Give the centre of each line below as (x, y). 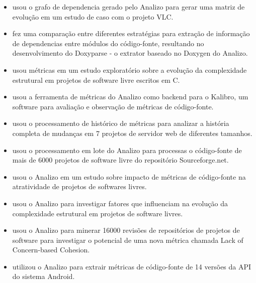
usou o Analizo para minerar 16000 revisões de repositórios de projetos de (126, 230)
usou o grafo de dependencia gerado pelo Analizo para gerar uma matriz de (129, 7)
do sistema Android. (44, 276)
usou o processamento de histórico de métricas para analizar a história (121, 123)
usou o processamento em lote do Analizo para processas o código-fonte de (127, 150)
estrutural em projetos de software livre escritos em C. (96, 80)
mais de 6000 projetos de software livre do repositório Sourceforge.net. (120, 160)
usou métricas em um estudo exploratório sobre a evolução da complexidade (130, 69)
